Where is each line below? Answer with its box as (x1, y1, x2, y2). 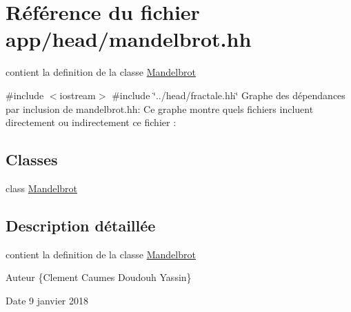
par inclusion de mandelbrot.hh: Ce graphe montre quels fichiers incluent (6, 101, 314, 116)
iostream (59, 87, 96, 102)
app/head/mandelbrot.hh (6, 25, 252, 53)
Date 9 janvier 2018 (6, 293, 89, 307)
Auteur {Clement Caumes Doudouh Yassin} (6, 270, 192, 284)
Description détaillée (6, 214, 156, 236)
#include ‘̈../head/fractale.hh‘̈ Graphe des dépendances (112, 87, 345, 102)
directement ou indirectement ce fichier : (6, 115, 177, 129)
